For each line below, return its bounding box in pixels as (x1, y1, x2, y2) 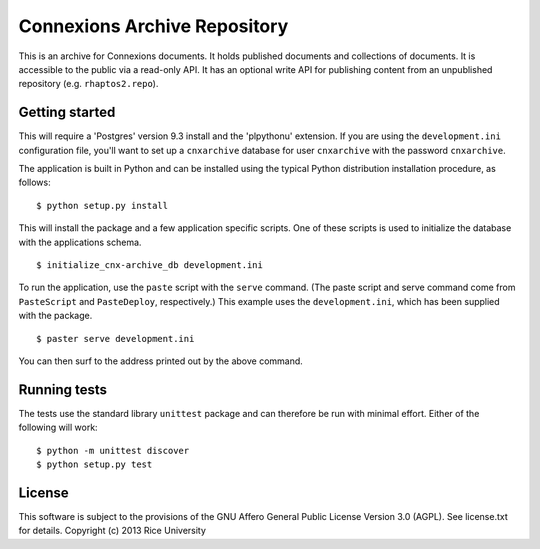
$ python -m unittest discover (36, 445, 190, 456)
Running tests (18, 381, 108, 398)
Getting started (18, 104, 116, 121)
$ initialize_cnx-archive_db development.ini (36, 259, 264, 270)
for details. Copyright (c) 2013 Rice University (18, 525, 207, 537)
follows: (18, 176, 51, 189)
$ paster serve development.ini (36, 333, 195, 344)
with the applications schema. (18, 236, 142, 248)
